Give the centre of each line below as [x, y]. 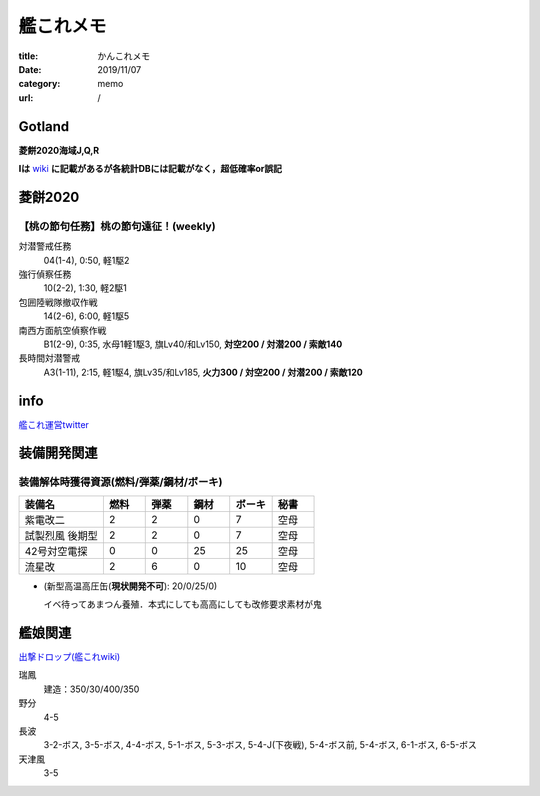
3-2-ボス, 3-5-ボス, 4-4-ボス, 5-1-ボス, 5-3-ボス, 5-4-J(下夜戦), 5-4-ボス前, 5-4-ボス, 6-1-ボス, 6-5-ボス [260, 745]
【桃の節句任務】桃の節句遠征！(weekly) [117, 226]
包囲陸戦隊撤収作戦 [58, 302]
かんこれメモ [123, 56]
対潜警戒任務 [45, 246]
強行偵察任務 [45, 274]
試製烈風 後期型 [61, 535]
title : [28, 56]
